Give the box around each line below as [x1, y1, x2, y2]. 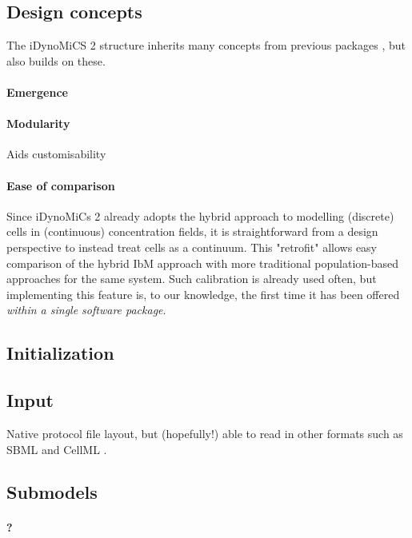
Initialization [6, 341, 114, 365]
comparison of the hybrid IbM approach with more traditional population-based [6, 254, 399, 271]
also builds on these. [6, 52, 106, 69]
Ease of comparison [6, 177, 115, 193]
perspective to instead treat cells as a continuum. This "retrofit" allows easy [6, 238, 378, 255]
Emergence [6, 83, 68, 100]
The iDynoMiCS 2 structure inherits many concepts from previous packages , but [6, 37, 406, 54]
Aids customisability [6, 145, 106, 162]
